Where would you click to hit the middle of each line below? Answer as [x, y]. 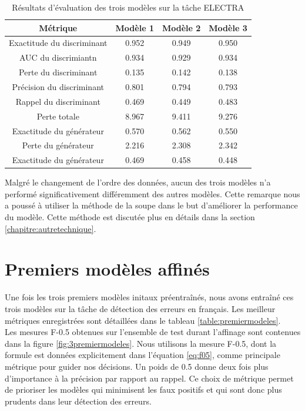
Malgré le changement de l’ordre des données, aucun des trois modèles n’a [138, 182]
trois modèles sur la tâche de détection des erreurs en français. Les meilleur [140, 308]
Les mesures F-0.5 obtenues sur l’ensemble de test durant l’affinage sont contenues [153, 332]
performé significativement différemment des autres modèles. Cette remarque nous [152, 193]
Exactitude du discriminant [58, 43]
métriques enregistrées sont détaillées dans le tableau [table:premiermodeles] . [143, 320]
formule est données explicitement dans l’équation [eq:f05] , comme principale [143, 355]
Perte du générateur [58, 145]
